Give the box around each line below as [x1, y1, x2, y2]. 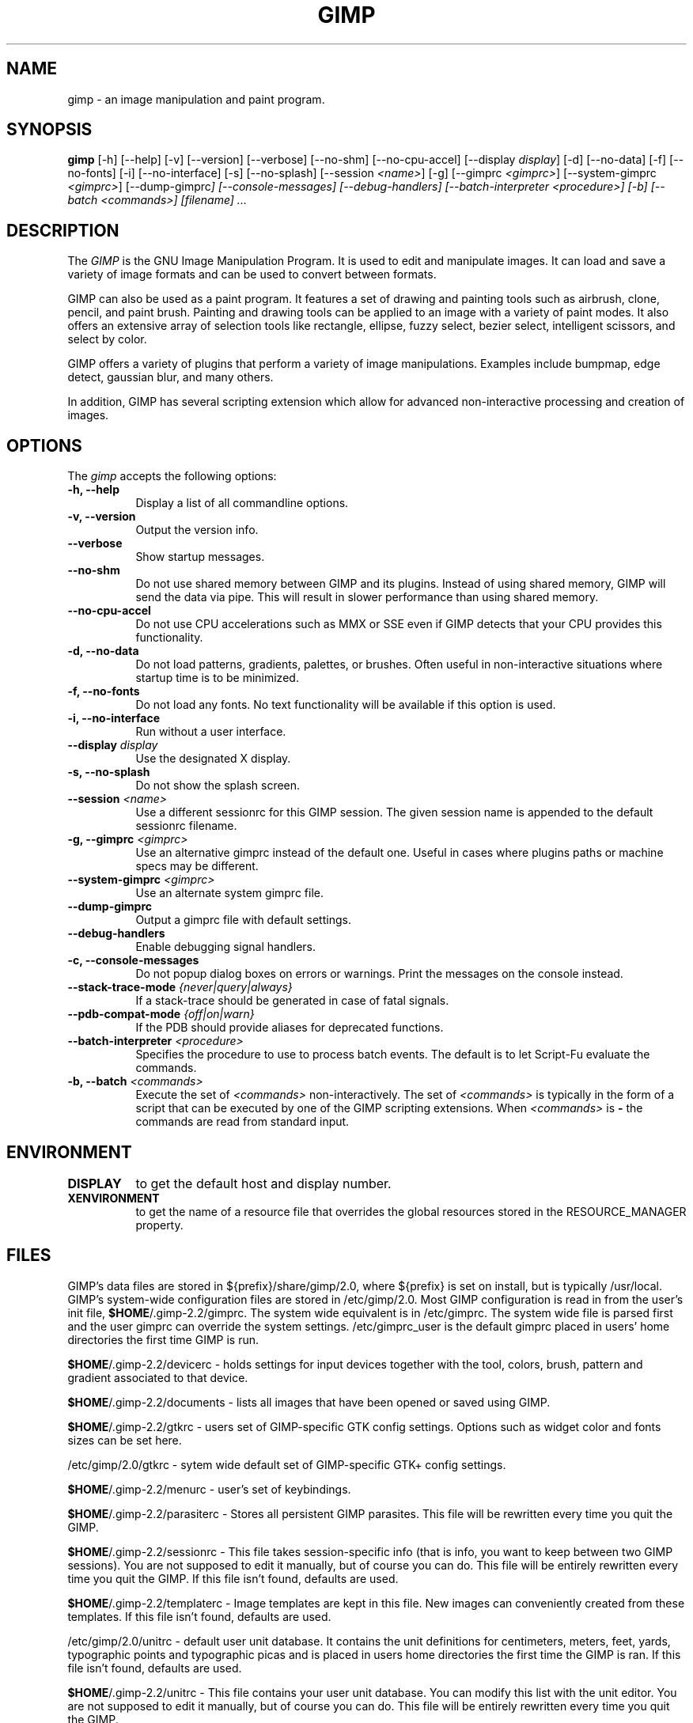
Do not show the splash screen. [135, 778, 301, 793]
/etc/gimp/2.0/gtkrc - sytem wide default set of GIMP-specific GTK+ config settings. [67, 1457, 506, 1471]
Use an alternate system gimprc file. [135, 886, 324, 900]
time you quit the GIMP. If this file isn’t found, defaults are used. [67, 1571, 399, 1585]
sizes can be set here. [67, 1433, 182, 1447]
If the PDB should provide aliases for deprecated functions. [135, 1021, 444, 1035]
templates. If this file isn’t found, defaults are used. [67, 1609, 331, 1623]
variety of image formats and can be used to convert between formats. [67, 267, 437, 282]
